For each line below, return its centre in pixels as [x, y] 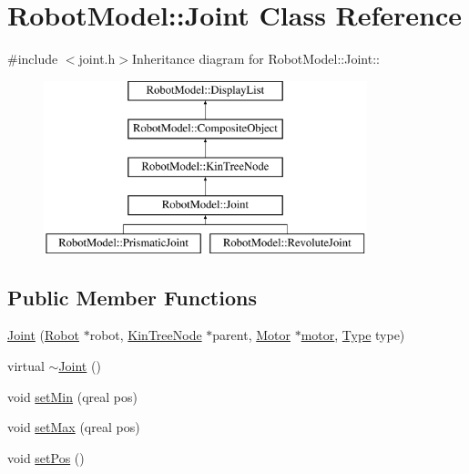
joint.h [97, 59]
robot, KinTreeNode [146, 335]
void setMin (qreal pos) [72, 396]
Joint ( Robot [43, 335]
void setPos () [46, 457]
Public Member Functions [132, 297]
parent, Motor [251, 335]
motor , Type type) [353, 335]
